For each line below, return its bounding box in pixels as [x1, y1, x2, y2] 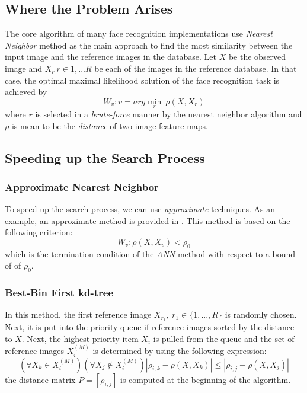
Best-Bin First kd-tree [5, 285, 114, 300]
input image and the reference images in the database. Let [5, 50, 217, 63]
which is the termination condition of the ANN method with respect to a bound [5, 247, 295, 260]
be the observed [228, 50, 286, 63]
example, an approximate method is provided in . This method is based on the [5, 214, 290, 226]
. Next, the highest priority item [21, 332, 139, 344]
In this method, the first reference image [5, 308, 152, 321]
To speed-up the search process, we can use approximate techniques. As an [5, 203, 275, 215]
